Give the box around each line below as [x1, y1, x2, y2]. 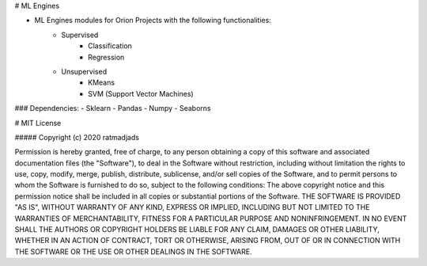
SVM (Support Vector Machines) [88, 89, 194, 98]
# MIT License [14, 118, 62, 127]
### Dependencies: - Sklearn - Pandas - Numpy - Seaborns [14, 104, 211, 113]
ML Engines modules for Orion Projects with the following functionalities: [34, 16, 272, 25]
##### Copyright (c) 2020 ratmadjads [14, 132, 140, 142]
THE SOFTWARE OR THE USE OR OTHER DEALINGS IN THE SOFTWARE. [14, 246, 252, 256]
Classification [88, 41, 132, 51]
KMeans [88, 78, 115, 87]
